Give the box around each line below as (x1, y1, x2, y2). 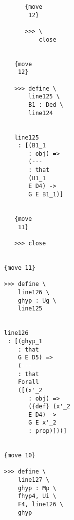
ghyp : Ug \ (18, 297, 56, 304)
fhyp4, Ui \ (18, 493, 56, 500)
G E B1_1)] (28, 191, 63, 198)
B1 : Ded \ (28, 101, 63, 108)
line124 (28, 109, 53, 117)
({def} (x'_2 (28, 403, 71, 410)
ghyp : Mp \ (18, 484, 56, 492)
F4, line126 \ (18, 501, 63, 508)
